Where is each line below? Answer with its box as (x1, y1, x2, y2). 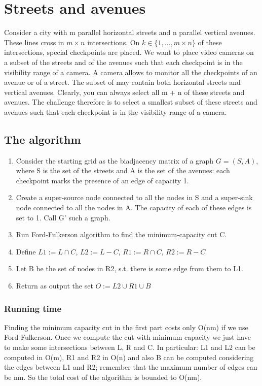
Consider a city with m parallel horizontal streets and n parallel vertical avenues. (4, 27, 255, 38)
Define (16, 246, 36, 256)
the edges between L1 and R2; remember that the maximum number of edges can (4, 362, 257, 372)
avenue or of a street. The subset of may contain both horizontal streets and (4, 77, 241, 87)
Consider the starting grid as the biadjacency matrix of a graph (16, 155, 214, 166)
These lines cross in (4, 37, 64, 47)
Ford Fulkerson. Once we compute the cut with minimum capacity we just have (4, 332, 251, 342)
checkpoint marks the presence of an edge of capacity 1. (16, 175, 189, 185)
